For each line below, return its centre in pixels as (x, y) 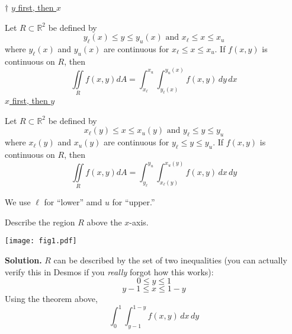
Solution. (23, 260)
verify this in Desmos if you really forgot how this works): (109, 271)
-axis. (139, 222)
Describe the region (40, 222)
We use (18, 202)
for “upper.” (134, 202)
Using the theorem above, (51, 299)
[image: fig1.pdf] (41, 241)
